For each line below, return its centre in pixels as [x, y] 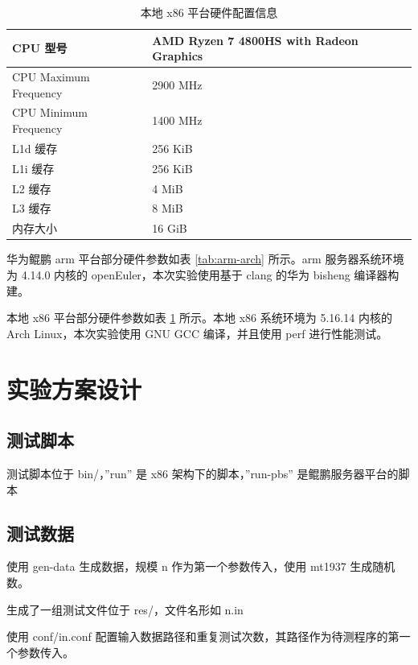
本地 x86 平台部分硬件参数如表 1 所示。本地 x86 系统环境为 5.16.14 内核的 [199, 318]
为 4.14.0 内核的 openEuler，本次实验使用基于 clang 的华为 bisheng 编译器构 [203, 274]
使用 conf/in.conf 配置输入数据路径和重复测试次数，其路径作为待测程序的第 [203, 636]
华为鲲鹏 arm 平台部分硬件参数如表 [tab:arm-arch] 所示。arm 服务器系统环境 [205, 259]
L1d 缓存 [35, 148]
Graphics [178, 56]
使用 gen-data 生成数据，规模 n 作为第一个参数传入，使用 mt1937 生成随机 [201, 566]
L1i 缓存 [33, 168]
